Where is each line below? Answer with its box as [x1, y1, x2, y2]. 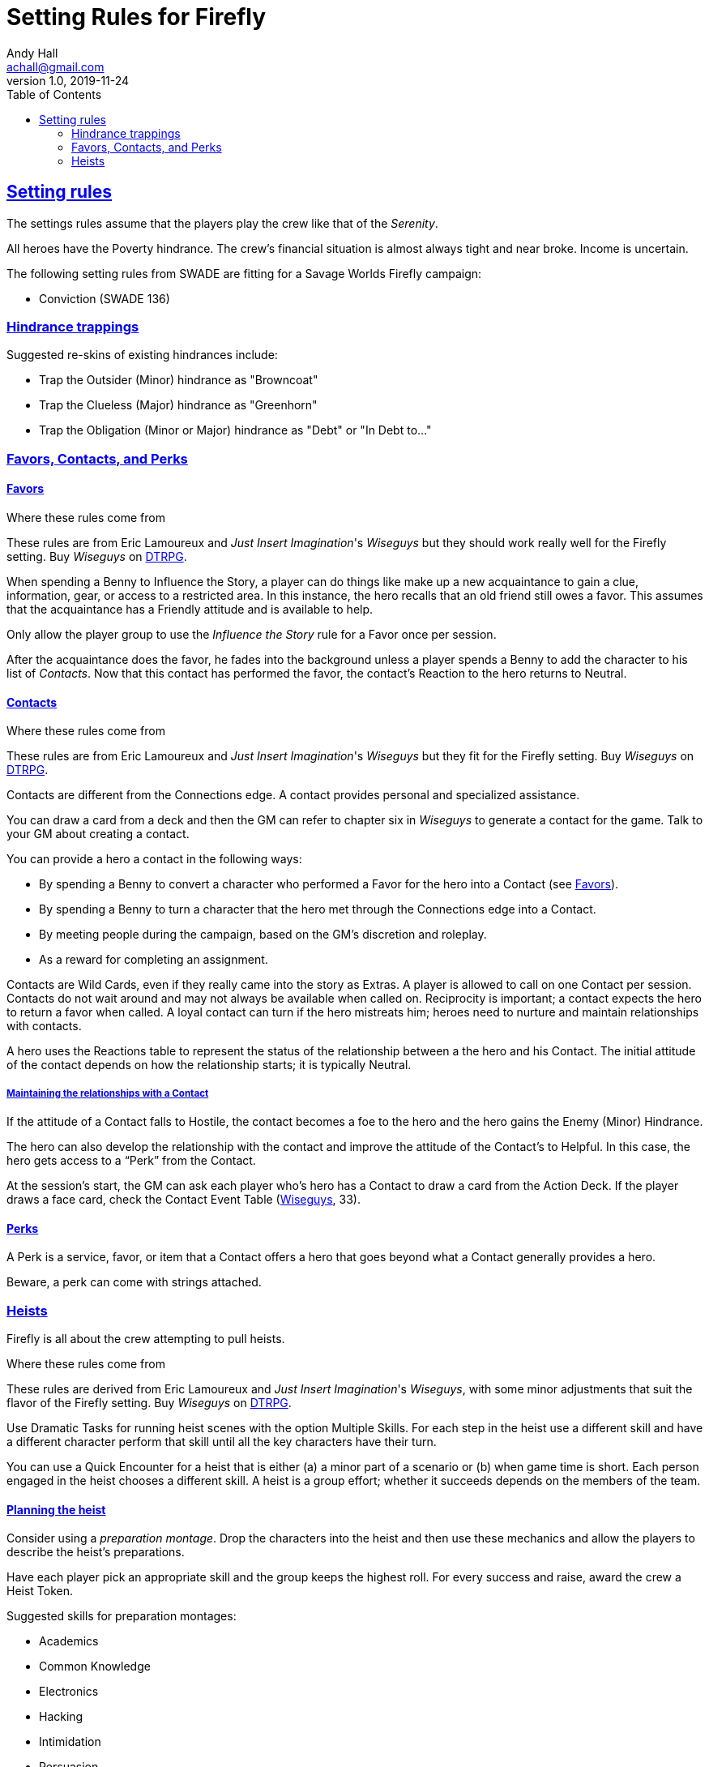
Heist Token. [6, 1584, 74, 1598]
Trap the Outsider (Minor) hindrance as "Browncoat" [39, 373, 318, 387]
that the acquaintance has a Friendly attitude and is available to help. [6, 601, 374, 616]
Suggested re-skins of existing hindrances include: [6, 348, 278, 362]
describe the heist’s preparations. [6, 1545, 185, 1559]
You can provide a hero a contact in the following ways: [6, 852, 302, 866]
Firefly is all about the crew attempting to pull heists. [6, 1331, 285, 1346]
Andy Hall [6, 45, 58, 60]
